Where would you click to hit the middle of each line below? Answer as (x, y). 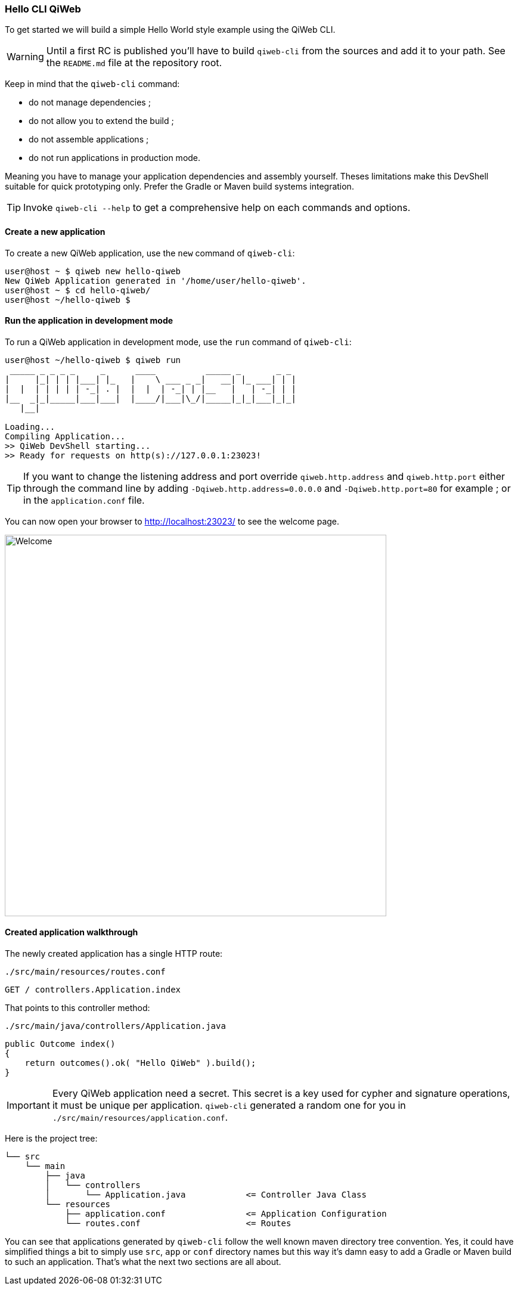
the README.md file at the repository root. (134, 63)
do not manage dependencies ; (90, 103)
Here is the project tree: (51, 1139)
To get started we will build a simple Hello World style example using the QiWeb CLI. (170, 30)
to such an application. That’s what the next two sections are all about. (143, 1262)
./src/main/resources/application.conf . (140, 1117)
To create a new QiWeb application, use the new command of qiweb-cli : (150, 253)
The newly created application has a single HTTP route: (114, 954)
